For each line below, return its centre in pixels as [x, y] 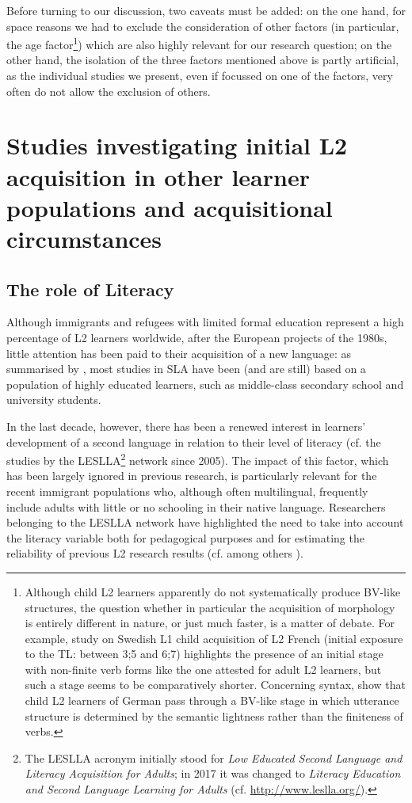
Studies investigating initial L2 [177, 145]
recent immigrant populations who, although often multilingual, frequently [187, 491]
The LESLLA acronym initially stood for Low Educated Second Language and [214, 757]
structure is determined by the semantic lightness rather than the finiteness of [214, 715]
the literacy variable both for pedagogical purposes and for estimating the [185, 537]
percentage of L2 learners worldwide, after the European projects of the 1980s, [197, 337]
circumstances [84, 238]
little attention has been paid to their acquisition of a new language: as [179, 353]
